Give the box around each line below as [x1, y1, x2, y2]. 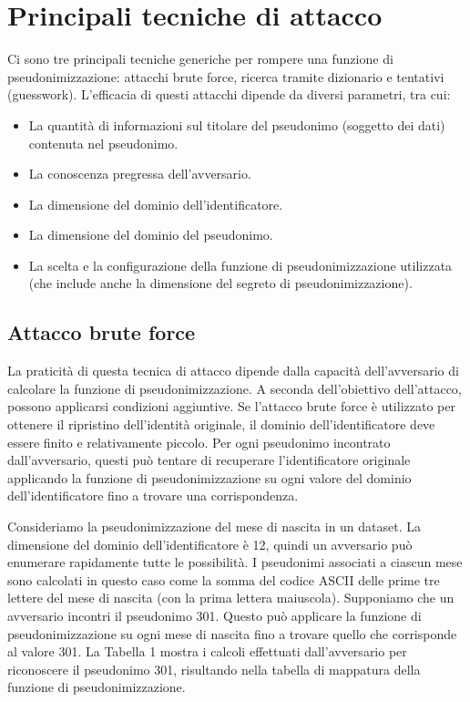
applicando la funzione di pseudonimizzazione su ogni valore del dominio [7, 468, 412, 487]
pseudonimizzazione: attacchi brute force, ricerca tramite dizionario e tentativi [7, 67, 444, 86]
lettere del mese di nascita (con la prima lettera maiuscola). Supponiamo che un [7, 588, 455, 607]
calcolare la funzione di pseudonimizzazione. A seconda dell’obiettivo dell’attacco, [7, 378, 462, 397]
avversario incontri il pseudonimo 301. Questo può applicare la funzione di [7, 605, 422, 625]
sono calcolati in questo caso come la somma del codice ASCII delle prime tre [7, 570, 440, 589]
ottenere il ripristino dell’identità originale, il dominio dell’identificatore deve [7, 415, 435, 434]
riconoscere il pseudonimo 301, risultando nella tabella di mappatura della [7, 659, 421, 678]
